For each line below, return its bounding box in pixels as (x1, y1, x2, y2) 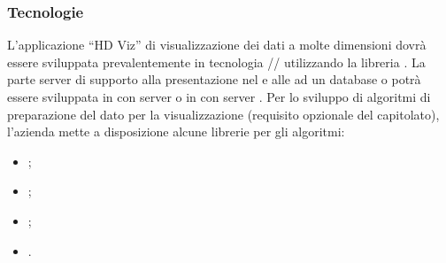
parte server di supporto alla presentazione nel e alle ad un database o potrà (7, 70, 421, 89)
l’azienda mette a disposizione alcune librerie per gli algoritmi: (7, 122, 345, 141)
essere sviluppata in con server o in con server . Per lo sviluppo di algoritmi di (7, 88, 431, 105)
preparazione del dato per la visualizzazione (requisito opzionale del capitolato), (7, 104, 440, 123)
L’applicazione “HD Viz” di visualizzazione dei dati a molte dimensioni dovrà (7, 35, 427, 54)
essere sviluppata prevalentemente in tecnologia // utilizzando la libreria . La (7, 52, 426, 71)
